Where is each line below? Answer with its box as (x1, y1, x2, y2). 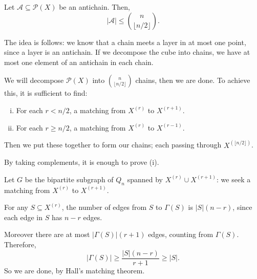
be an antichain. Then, (59, 2, 130, 12)
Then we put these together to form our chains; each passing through (4, 139, 222, 150)
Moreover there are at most (4, 229, 90, 240)
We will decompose (4, 75, 64, 85)
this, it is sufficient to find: (4, 88, 88, 98)
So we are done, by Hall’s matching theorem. (4, 265, 145, 275)
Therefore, (4, 239, 36, 249)
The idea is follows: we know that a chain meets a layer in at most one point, (4, 36, 246, 47)
